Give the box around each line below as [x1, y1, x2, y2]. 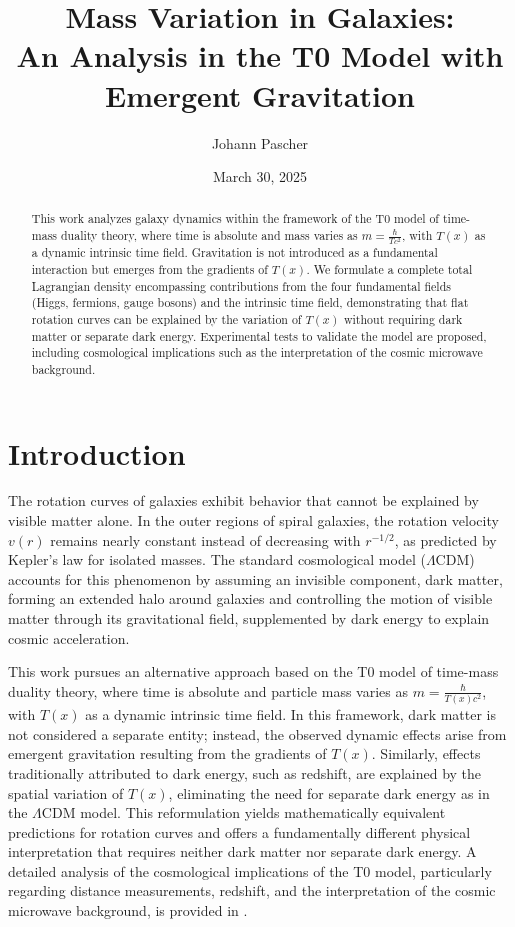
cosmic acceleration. [8, 627, 130, 648]
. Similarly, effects [371, 743, 481, 764]
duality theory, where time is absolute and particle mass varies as [8, 680, 408, 701]
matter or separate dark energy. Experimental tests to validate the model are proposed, [31, 327, 487, 344]
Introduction [8, 432, 186, 473]
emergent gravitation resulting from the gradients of [8, 743, 327, 764]
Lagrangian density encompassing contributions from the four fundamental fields [31, 277, 451, 294]
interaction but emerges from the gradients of [31, 260, 268, 277]
